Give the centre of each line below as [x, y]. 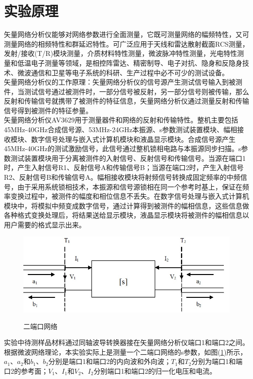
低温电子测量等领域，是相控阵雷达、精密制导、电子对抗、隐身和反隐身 [130, 62]
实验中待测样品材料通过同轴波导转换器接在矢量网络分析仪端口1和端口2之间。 [126, 342]
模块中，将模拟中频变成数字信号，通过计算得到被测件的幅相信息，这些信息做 [126, 205]
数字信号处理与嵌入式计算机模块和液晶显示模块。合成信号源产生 [133, 139]
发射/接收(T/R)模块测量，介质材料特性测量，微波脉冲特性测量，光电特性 [121, 53]
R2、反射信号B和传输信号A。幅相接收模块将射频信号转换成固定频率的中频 [122, 177]
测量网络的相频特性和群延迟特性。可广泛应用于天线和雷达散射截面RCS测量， [126, 43]
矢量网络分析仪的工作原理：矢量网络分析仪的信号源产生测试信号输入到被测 [123, 82]
